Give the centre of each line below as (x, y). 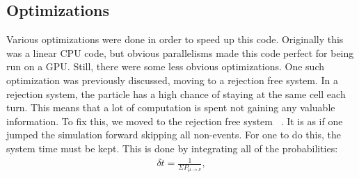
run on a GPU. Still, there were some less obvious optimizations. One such (166, 66)
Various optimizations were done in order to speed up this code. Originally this (175, 39)
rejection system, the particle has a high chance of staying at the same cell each (176, 94)
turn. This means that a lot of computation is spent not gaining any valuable (171, 107)
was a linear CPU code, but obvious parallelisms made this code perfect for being (180, 52)
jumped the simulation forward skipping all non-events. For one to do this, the (174, 135)
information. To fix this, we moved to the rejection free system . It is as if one (175, 121)
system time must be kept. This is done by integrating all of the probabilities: (172, 148)
